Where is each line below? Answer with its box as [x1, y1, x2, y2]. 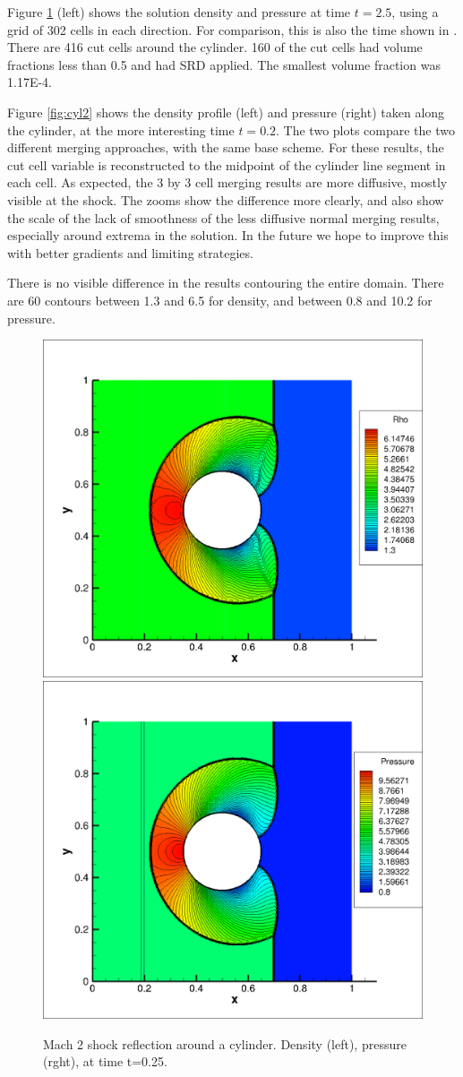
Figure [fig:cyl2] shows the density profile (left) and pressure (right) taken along [7, 102, 445, 121]
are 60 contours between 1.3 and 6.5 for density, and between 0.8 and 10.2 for [7, 290, 433, 309]
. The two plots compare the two [276, 120, 455, 139]
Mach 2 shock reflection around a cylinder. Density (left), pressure [43, 1034, 407, 1053]
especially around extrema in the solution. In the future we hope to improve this [7, 226, 449, 245]
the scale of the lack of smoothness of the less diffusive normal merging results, [7, 208, 440, 227]
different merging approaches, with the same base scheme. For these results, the [7, 138, 444, 157]
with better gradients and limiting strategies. [7, 243, 253, 262]
